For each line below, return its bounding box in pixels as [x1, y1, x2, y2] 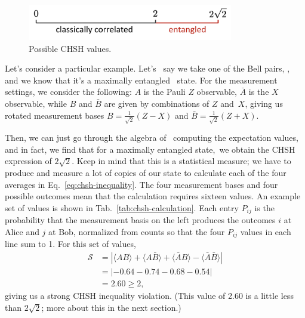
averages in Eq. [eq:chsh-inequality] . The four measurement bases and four [5, 178, 278, 190]
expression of [5, 155, 52, 167]
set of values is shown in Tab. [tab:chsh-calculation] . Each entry [5, 201, 239, 214]
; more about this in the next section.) [41, 301, 181, 313]
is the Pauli [143, 85, 186, 98]
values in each [240, 225, 291, 237]
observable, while [5, 97, 67, 109]
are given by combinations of [104, 97, 210, 109]
